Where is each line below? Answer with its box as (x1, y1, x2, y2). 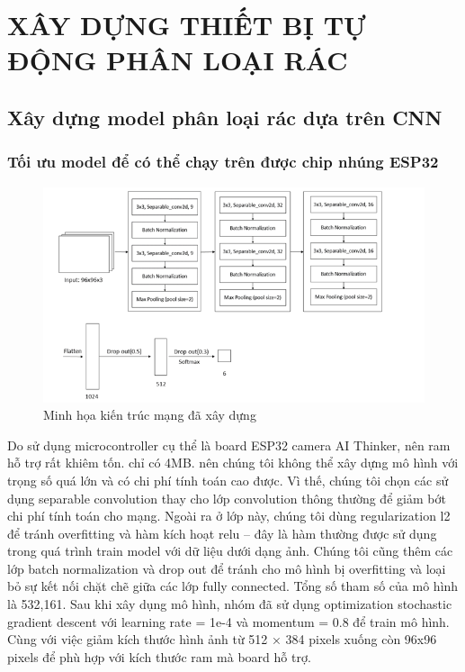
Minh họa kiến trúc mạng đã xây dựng (43, 405, 256, 424)
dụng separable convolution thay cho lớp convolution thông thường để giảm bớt (7, 488, 446, 507)
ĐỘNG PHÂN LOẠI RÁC (7, 41, 348, 78)
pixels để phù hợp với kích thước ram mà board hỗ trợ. (7, 647, 311, 666)
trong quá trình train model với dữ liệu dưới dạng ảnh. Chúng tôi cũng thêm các (7, 541, 453, 560)
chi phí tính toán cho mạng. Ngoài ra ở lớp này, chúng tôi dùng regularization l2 (7, 506, 451, 525)
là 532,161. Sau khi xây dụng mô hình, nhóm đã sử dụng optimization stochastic (7, 595, 452, 613)
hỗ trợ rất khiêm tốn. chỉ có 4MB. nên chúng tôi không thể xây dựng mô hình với (7, 453, 459, 472)
